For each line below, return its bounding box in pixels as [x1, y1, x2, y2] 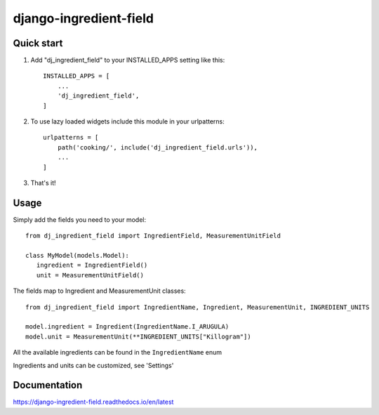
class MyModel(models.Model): [25, 251, 130, 260]
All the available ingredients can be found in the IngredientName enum [13, 348, 222, 357]
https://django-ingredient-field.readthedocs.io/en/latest [13, 397, 174, 407]
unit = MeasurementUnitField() [36, 271, 144, 279]
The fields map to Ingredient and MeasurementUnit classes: [13, 286, 186, 295]
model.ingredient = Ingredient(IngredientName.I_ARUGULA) [25, 323, 230, 331]
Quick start [13, 37, 63, 49]
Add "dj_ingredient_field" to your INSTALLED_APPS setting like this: [30, 56, 225, 65]
